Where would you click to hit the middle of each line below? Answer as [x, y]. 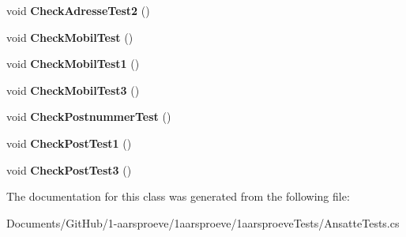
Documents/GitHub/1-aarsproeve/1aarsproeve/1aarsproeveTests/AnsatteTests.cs [203, 222]
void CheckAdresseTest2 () [78, 10]
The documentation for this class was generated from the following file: [178, 196]
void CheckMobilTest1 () [73, 64]
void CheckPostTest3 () [69, 169]
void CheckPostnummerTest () [89, 117]
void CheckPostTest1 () [69, 143]
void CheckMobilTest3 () [73, 90]
